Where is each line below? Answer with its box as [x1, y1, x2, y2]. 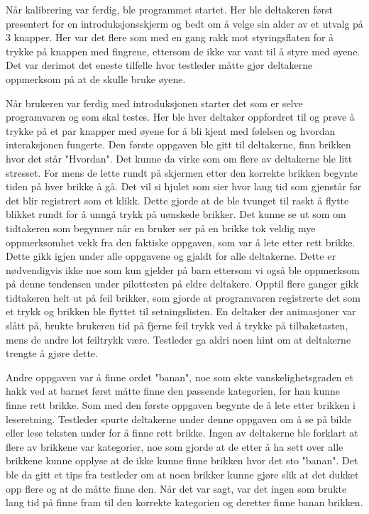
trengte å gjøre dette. [6, 346, 98, 361]
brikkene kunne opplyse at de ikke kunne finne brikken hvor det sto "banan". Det [6, 453, 358, 468]
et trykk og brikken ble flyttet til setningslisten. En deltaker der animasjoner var [6, 304, 356, 319]
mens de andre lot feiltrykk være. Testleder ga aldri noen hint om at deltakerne [6, 332, 351, 346]
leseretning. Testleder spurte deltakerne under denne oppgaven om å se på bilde [6, 411, 352, 426]
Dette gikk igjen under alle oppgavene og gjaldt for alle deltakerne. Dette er [6, 248, 336, 263]
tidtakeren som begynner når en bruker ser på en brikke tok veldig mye [6, 220, 316, 235]
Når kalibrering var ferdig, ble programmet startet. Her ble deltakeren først [6, 2, 334, 16]
